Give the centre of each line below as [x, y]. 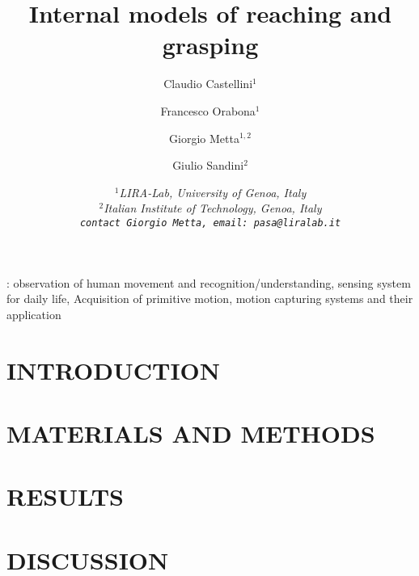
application [34, 314]
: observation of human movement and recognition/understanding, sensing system [209, 282]
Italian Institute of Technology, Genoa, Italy [213, 208]
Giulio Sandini [208, 165]
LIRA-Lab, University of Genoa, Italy [213, 192]
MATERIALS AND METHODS [191, 433]
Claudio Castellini [208, 84]
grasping [210, 45]
